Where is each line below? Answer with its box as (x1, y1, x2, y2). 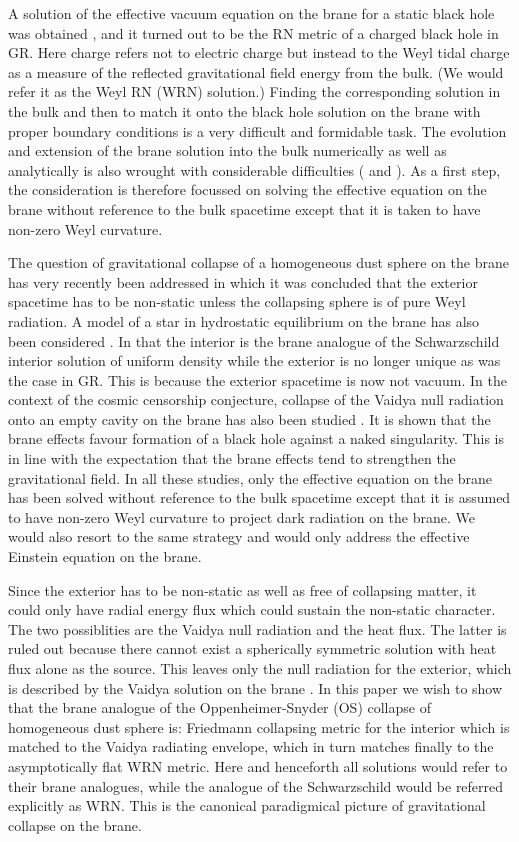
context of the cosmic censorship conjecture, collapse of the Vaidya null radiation (8, 389, 504, 410)
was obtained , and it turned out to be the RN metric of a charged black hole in (8, 22, 499, 43)
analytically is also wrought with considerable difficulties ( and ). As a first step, (8, 159, 501, 180)
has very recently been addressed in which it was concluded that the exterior (8, 271, 478, 292)
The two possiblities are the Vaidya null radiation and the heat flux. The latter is (8, 618, 507, 639)
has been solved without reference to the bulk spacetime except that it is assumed (8, 487, 511, 508)
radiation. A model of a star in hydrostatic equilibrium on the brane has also (8, 310, 480, 331)
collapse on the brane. (8, 814, 142, 835)
